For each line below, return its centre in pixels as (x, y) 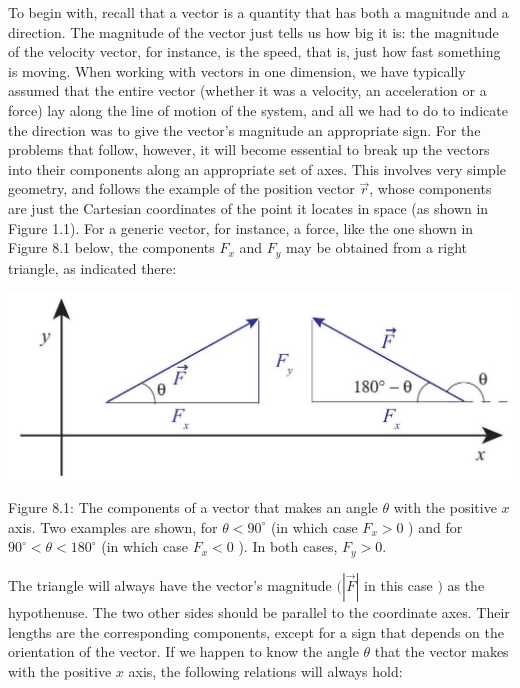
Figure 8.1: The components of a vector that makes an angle (193, 507)
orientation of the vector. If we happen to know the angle (183, 651)
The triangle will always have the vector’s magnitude (170, 584)
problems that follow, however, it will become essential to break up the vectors (249, 149)
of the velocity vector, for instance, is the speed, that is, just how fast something (254, 51)
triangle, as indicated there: (92, 267)
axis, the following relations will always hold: (265, 670)
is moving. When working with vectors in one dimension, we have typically (237, 70)
